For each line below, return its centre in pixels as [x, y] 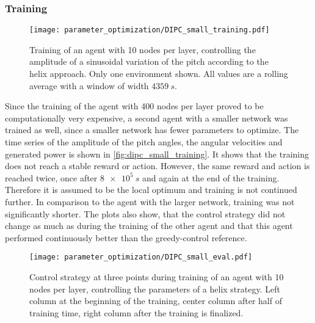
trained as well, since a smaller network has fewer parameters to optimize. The [152, 130]
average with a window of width [89, 85]
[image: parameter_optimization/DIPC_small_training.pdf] [150, 30]
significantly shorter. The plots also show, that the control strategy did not [145, 213]
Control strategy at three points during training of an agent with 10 [157, 277]
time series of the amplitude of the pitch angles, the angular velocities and [144, 142]
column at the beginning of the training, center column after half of [156, 301]
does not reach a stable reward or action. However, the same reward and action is [157, 166]
